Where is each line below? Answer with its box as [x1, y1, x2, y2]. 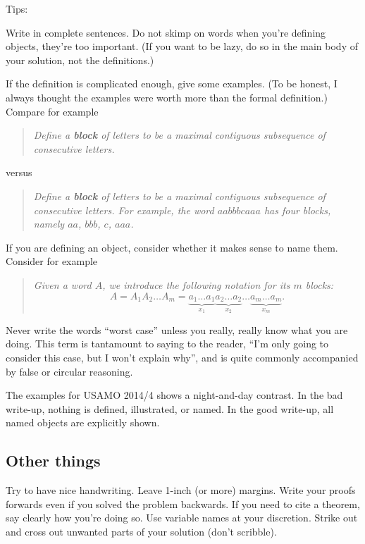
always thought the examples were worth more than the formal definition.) [6, 89, 328, 104]
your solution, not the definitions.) [6, 52, 154, 67]
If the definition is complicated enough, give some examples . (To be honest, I [6, 76, 338, 91]
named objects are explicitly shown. [6, 415, 160, 430]
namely [33, 216, 65, 231]
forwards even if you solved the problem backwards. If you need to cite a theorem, [6, 496, 360, 511]
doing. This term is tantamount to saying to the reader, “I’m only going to [6, 336, 329, 351]
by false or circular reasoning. [6, 364, 133, 378]
